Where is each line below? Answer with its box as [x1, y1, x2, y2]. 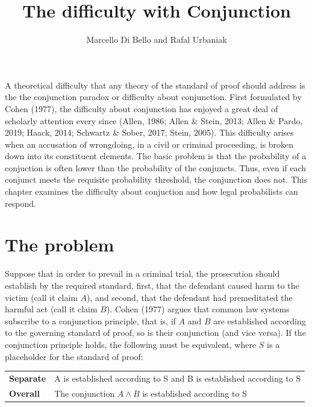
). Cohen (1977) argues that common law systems [106, 303, 290, 315]
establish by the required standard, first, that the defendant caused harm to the [5, 279, 299, 291]
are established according [213, 314, 306, 327]
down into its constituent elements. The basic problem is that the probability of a [5, 150, 307, 162]
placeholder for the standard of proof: [5, 350, 143, 362]
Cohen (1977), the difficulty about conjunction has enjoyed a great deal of [5, 102, 278, 115]
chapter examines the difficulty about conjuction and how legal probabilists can [5, 185, 298, 198]
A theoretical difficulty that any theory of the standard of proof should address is [5, 78, 305, 91]
